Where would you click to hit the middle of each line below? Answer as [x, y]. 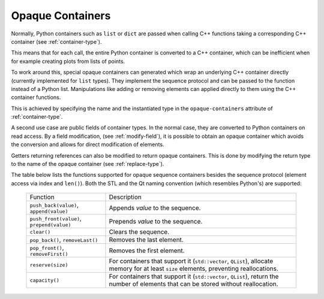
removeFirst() [49, 254]
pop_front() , [47, 247]
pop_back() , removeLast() [64, 240]
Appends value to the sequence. [155, 208]
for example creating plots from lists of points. [68, 61]
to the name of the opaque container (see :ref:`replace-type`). [88, 164]
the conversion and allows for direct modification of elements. [88, 144]
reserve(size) [49, 265]
